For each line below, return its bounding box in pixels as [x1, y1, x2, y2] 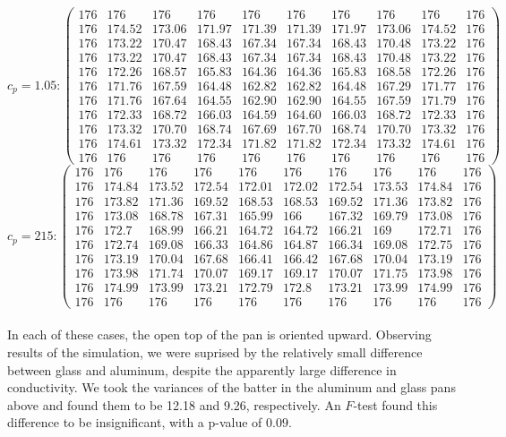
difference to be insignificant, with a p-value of [7, 413, 262, 432]
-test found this [353, 395, 438, 414]
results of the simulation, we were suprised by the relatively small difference [7, 342, 423, 361]
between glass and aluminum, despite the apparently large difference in [7, 360, 397, 379]
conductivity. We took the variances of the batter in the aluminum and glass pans [7, 378, 456, 397]
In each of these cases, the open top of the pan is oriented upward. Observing [7, 325, 432, 344]
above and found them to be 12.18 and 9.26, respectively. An [7, 395, 341, 414]
